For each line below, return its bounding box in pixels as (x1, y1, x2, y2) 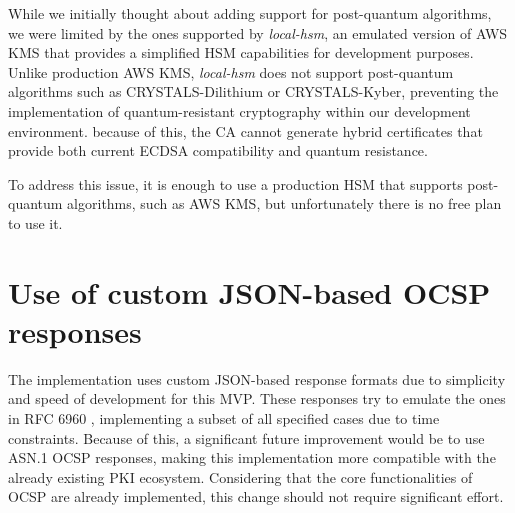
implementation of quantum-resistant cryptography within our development (8, 100, 471, 121)
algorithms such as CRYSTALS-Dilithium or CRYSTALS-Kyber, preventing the (8, 81, 499, 102)
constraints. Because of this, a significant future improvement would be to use (8, 427, 485, 448)
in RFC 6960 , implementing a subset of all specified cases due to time (8, 408, 440, 429)
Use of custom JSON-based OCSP (8, 271, 491, 312)
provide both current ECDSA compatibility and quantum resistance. (8, 140, 428, 161)
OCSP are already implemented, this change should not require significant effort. (8, 486, 504, 507)
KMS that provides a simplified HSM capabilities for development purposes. (8, 42, 474, 63)
